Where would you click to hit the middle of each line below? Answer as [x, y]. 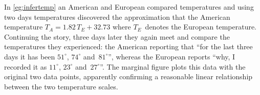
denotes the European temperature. [201, 27]
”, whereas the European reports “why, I [172, 56]
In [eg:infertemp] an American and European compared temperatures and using [129, 7]
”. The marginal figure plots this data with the [173, 66]
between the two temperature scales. [61, 86]
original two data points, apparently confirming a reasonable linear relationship [128, 76]
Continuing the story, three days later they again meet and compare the [117, 36]
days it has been [30, 56]
